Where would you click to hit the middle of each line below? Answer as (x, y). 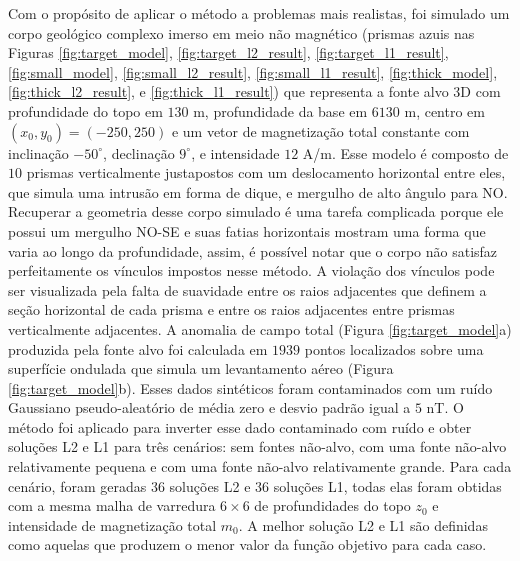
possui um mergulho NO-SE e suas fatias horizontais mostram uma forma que (247, 230)
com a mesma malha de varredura (112, 505)
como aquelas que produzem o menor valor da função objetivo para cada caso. (247, 544)
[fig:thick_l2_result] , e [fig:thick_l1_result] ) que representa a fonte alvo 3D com (254, 91)
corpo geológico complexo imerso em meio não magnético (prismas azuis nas (241, 32)
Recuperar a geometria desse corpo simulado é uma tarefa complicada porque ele (256, 211)
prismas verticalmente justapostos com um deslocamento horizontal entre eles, (266, 172)
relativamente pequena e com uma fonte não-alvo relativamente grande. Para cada (260, 466)
